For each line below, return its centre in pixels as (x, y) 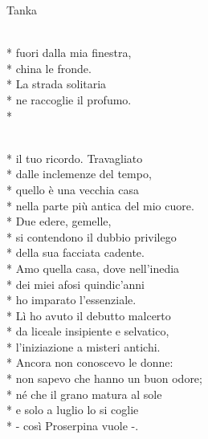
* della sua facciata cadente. (75, 252)
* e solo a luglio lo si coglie (73, 410)
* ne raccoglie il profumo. (69, 99)
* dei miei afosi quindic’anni (75, 284)
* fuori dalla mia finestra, (69, 53)
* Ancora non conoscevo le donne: (90, 362)
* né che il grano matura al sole (84, 394)
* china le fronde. (49, 68)
